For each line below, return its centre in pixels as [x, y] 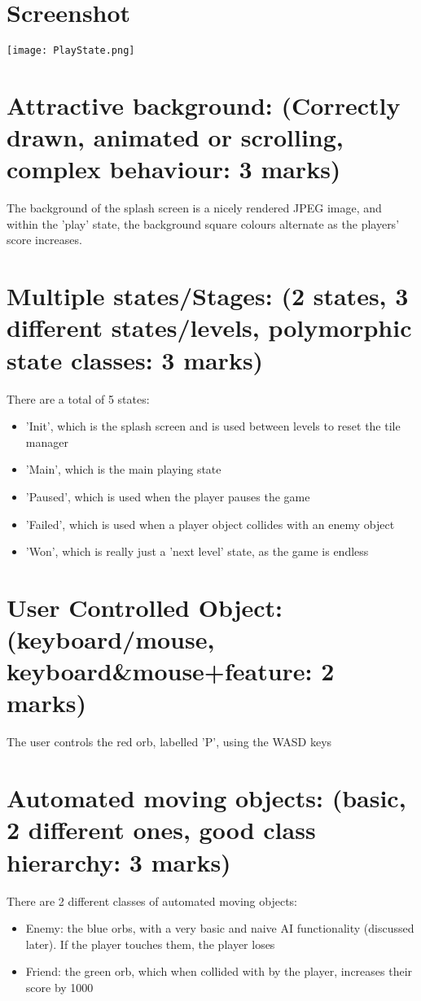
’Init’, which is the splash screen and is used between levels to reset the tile [213, 426]
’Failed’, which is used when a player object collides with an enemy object [210, 524]
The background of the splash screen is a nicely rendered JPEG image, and [194, 208]
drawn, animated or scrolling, [175, 137]
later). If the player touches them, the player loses [150, 944]
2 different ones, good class [161, 830]
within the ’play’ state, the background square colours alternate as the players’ [203, 223]
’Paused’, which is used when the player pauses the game [168, 496]
